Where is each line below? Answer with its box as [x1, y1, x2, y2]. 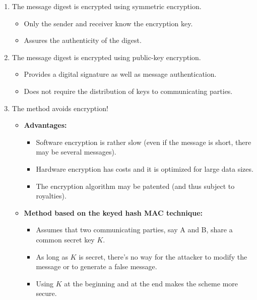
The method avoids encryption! [12, 103, 108, 113]
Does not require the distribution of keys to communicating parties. [24, 85, 233, 96]
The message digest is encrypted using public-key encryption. [12, 52, 201, 62]
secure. [36, 288, 57, 298]
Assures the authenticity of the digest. [24, 35, 142, 45]
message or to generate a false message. [36, 261, 157, 272]
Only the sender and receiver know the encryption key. [24, 18, 193, 28]
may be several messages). [36, 146, 116, 157]
